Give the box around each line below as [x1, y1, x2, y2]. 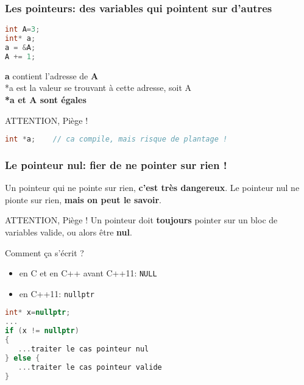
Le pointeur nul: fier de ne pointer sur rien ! [5, 157, 227, 172]
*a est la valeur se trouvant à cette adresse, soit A [5, 81, 192, 94]
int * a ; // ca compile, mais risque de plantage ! [5, 135, 228, 144]
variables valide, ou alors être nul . [5, 225, 132, 238]
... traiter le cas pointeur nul [18, 344, 149, 353]
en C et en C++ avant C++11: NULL [19, 267, 157, 279]
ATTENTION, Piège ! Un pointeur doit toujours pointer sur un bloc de [5, 214, 278, 226]
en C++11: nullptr [19, 287, 95, 300]
